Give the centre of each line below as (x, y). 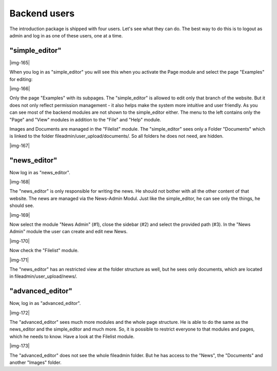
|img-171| (19, 260)
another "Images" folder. (35, 362)
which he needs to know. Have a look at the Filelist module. (72, 336)
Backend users (42, 13)
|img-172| (20, 313)
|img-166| (20, 89)
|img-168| (20, 182)
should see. (22, 205)
